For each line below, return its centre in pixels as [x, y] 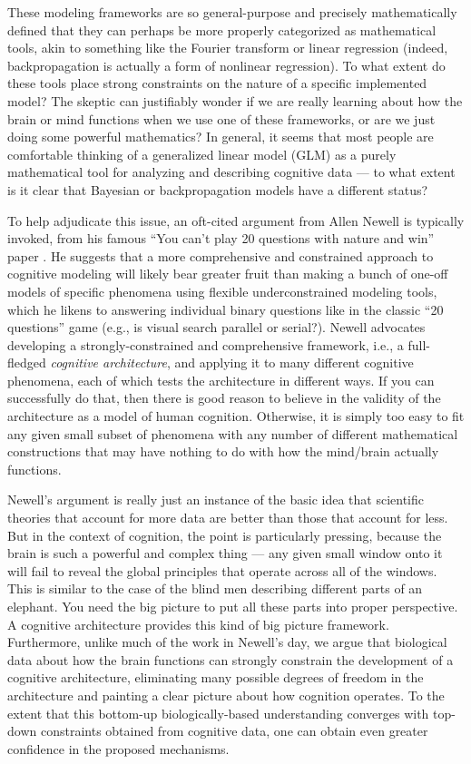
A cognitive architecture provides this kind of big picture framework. [198, 624]
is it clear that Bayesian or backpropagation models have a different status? [218, 189]
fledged [27, 362]
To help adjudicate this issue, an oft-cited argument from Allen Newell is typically [236, 220]
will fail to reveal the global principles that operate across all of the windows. [222, 570]
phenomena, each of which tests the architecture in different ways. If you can [221, 380]
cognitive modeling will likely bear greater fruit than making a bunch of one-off [228, 274]
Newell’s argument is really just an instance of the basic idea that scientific [216, 500]
